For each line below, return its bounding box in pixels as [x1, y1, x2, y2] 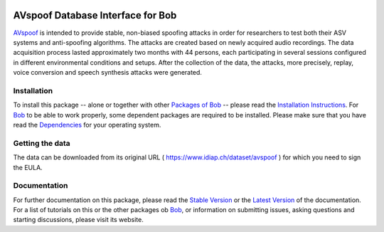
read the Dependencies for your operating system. [13, 121, 161, 129]
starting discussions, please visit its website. [13, 216, 144, 224]
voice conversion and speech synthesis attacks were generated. [13, 68, 203, 77]
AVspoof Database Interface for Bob [13, 9, 177, 21]
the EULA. [13, 163, 43, 172]
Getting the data [13, 138, 70, 148]
